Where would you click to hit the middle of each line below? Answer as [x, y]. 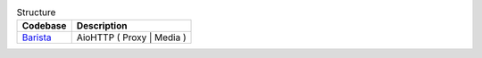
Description [102, 26]
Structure [36, 12]
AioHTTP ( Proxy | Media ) [131, 37]
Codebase [44, 26]
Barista [37, 37]
